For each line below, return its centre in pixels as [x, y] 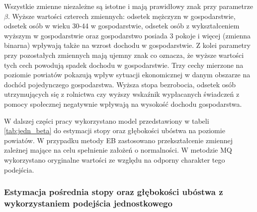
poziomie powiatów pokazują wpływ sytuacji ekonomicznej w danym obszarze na [127, 75]
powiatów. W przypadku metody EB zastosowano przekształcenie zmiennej [118, 140]
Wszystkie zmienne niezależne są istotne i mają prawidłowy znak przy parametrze [128, 6]
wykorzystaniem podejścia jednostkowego [88, 203]
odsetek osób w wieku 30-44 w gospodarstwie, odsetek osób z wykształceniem [122, 26]
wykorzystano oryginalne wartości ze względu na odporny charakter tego [115, 159]
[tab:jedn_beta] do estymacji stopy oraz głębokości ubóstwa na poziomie [115, 130]
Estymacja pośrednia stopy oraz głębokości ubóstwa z [114, 192]
